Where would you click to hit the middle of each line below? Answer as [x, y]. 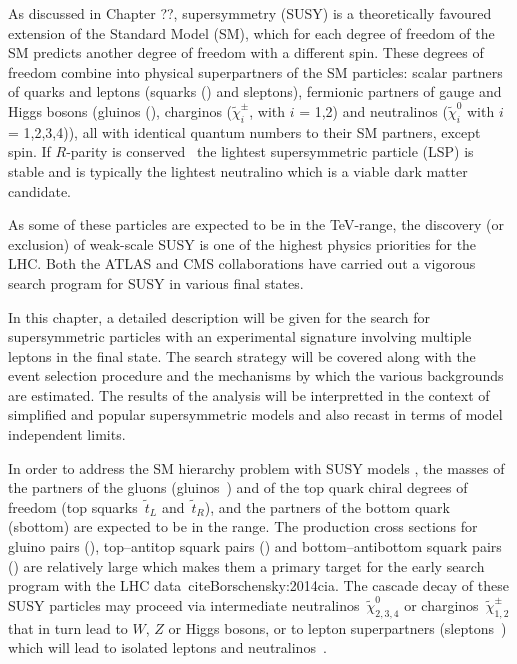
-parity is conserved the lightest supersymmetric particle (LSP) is [270, 151]
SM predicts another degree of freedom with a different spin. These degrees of [246, 52]
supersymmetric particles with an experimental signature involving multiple [240, 336]
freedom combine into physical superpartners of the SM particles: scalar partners [255, 71]
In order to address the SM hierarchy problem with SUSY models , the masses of [256, 467]
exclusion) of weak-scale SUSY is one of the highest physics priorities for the [242, 243]
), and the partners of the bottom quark [327, 506]
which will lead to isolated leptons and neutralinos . [167, 647]
